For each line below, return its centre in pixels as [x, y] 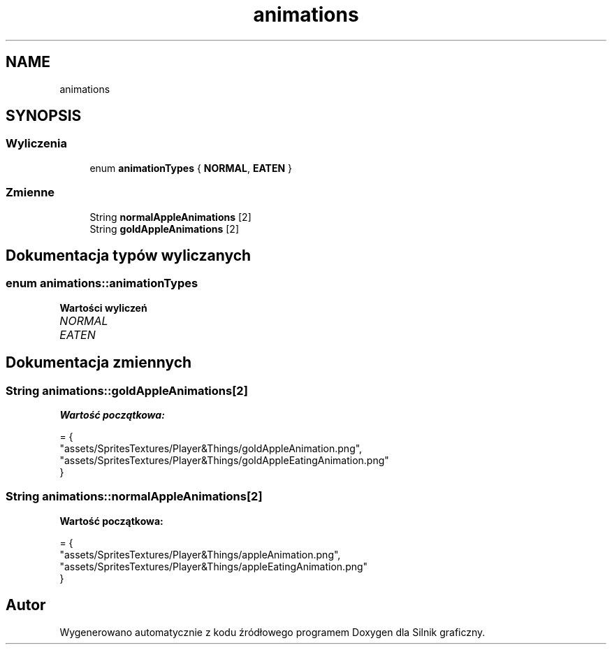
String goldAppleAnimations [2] [164, 229]
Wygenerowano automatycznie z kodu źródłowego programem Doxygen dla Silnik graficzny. [272, 632]
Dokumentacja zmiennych [99, 363]
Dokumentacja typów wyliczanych [129, 255]
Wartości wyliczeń [103, 308]
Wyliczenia [36, 144]
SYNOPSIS [44, 116]
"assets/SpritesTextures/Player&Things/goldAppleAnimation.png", [211, 448]
